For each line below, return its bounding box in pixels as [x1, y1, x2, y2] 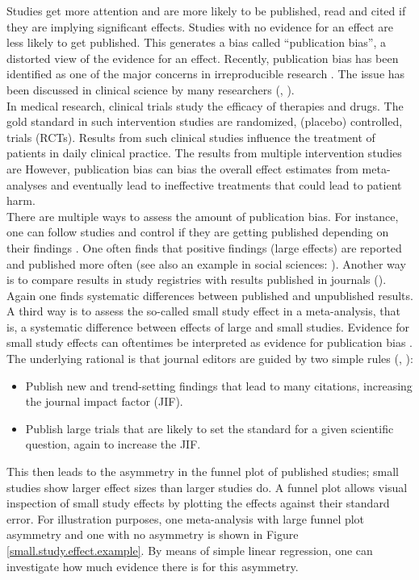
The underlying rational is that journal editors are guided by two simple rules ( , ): [6, 350, 413, 367]
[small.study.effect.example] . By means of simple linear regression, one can [6, 542, 373, 558]
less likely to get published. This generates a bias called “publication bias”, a [6, 34, 386, 51]
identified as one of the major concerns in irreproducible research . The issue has [6, 65, 405, 82]
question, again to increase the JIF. [25, 436, 201, 453]
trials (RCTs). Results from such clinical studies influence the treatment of [6, 128, 375, 145]
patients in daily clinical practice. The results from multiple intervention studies [6, 144, 402, 161]
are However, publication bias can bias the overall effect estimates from [6, 160, 358, 177]
